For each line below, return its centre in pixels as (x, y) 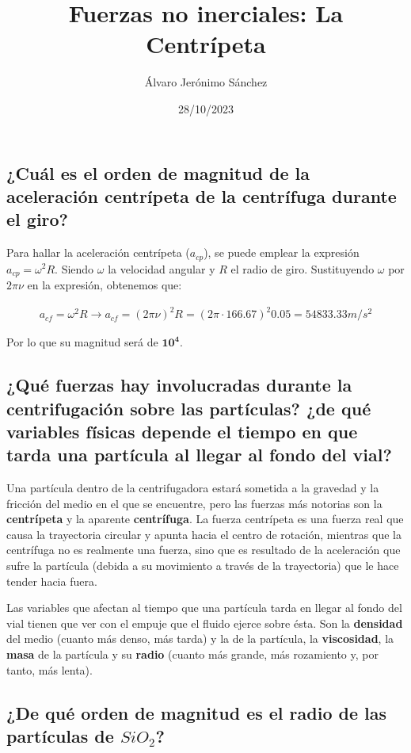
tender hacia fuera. (52, 581)
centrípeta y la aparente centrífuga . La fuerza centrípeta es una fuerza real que (205, 519)
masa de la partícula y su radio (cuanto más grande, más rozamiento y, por (192, 654)
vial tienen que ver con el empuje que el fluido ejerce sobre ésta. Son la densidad (205, 623)
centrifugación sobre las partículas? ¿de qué (189, 408)
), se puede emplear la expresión (282, 252)
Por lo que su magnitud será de (82, 342)
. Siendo (74, 268)
